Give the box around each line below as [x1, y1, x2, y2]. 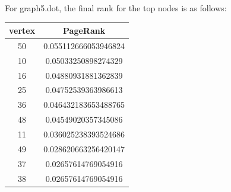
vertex [9, 24, 36, 37]
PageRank [63, 24, 106, 37]
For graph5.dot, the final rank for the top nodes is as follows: [5, 2, 227, 14]
